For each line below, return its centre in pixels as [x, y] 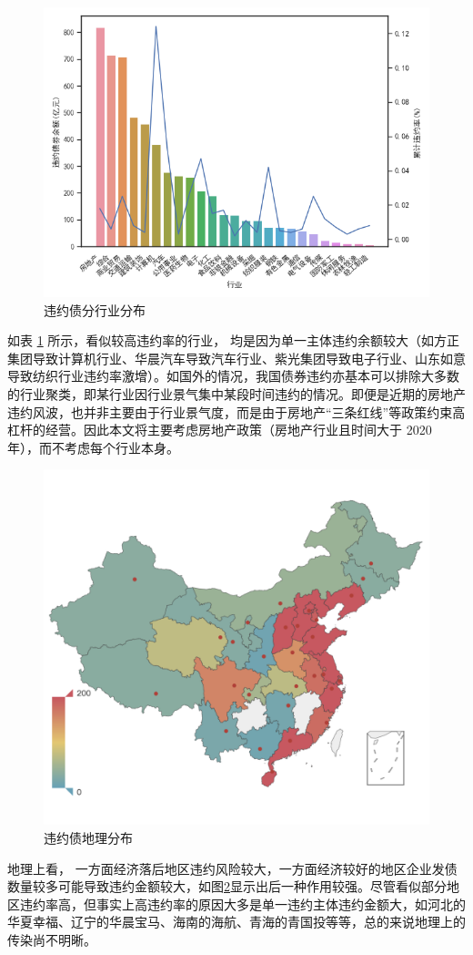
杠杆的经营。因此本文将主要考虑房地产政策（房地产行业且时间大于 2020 [220, 430]
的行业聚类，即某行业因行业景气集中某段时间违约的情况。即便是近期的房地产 [236, 393]
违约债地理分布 [88, 837]
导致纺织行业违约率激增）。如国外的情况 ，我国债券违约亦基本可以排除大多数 [233, 376]
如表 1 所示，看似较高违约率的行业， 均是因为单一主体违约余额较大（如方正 [233, 340]
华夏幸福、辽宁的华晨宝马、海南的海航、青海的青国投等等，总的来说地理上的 [236, 922]
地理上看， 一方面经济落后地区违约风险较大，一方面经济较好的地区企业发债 [232, 868]
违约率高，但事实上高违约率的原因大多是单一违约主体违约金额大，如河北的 [242, 904]
